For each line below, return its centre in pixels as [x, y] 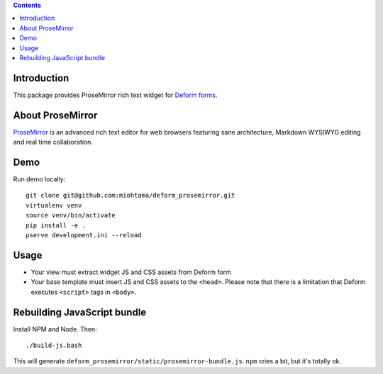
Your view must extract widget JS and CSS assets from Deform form [131, 272]
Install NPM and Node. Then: [55, 329]
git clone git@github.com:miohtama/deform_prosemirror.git [131, 195]
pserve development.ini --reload [84, 235]
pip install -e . [56, 225]
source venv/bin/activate [71, 215]
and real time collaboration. [53, 142]
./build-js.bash [54, 345]
